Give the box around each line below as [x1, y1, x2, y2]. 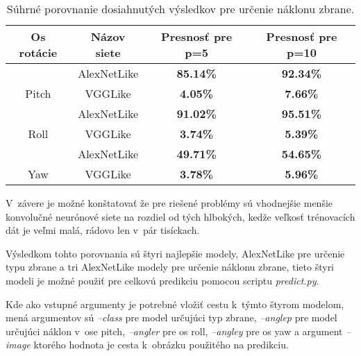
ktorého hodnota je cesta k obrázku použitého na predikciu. [33, 337, 289, 352]
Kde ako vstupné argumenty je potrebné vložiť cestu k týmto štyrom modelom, [6, 296, 344, 311]
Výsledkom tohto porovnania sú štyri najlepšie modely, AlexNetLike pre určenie [6, 246, 345, 260]
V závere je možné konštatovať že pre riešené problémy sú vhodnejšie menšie [6, 196, 333, 210]
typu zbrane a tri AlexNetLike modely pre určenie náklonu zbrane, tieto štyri [6, 260, 335, 274]
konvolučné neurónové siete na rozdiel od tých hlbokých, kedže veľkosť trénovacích [6, 209, 355, 223]
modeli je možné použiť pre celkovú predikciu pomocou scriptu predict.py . [6, 273, 319, 287]
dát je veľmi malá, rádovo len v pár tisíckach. [6, 223, 200, 237]
